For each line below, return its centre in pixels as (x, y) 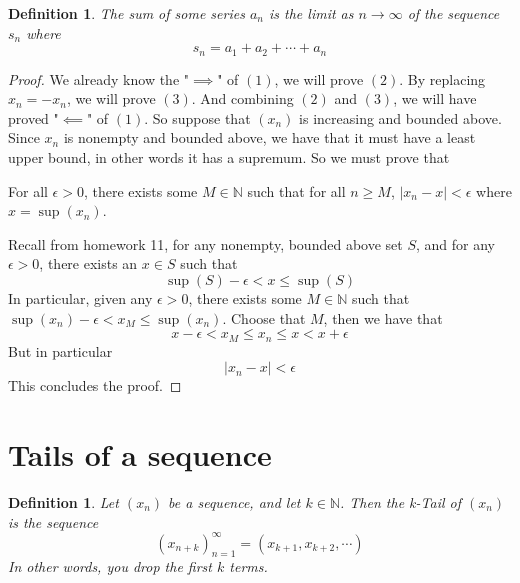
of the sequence (453, 13)
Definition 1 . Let (63, 501)
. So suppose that (197, 117)
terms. (248, 566)
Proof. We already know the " (98, 78)
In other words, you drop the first (110, 566)
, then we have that (383, 317)
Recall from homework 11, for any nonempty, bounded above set (205, 243)
